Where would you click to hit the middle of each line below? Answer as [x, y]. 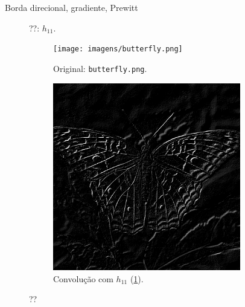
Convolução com [83, 278]
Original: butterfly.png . [100, 68]
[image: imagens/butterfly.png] [118, 49]
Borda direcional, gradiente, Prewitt [72, 7]
